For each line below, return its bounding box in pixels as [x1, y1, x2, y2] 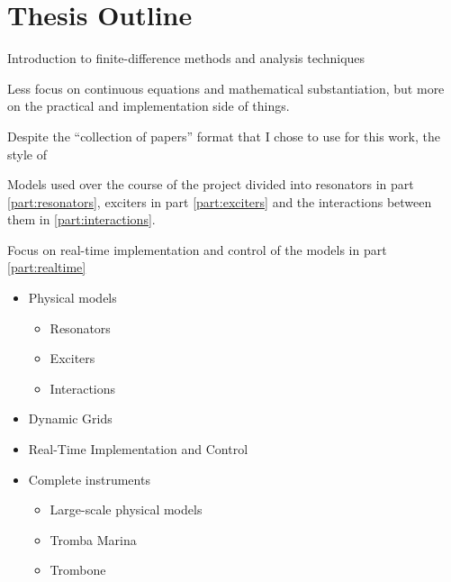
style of [7, 144, 48, 163]
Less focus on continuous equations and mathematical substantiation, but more [7, 78, 445, 97]
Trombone [50, 560, 106, 579]
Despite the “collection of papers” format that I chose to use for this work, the [7, 126, 440, 145]
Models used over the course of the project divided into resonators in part [7, 175, 414, 194]
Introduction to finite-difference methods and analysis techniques [7, 49, 365, 68]
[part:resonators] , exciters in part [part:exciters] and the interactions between [7, 192, 432, 211]
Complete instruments [28, 469, 150, 488]
